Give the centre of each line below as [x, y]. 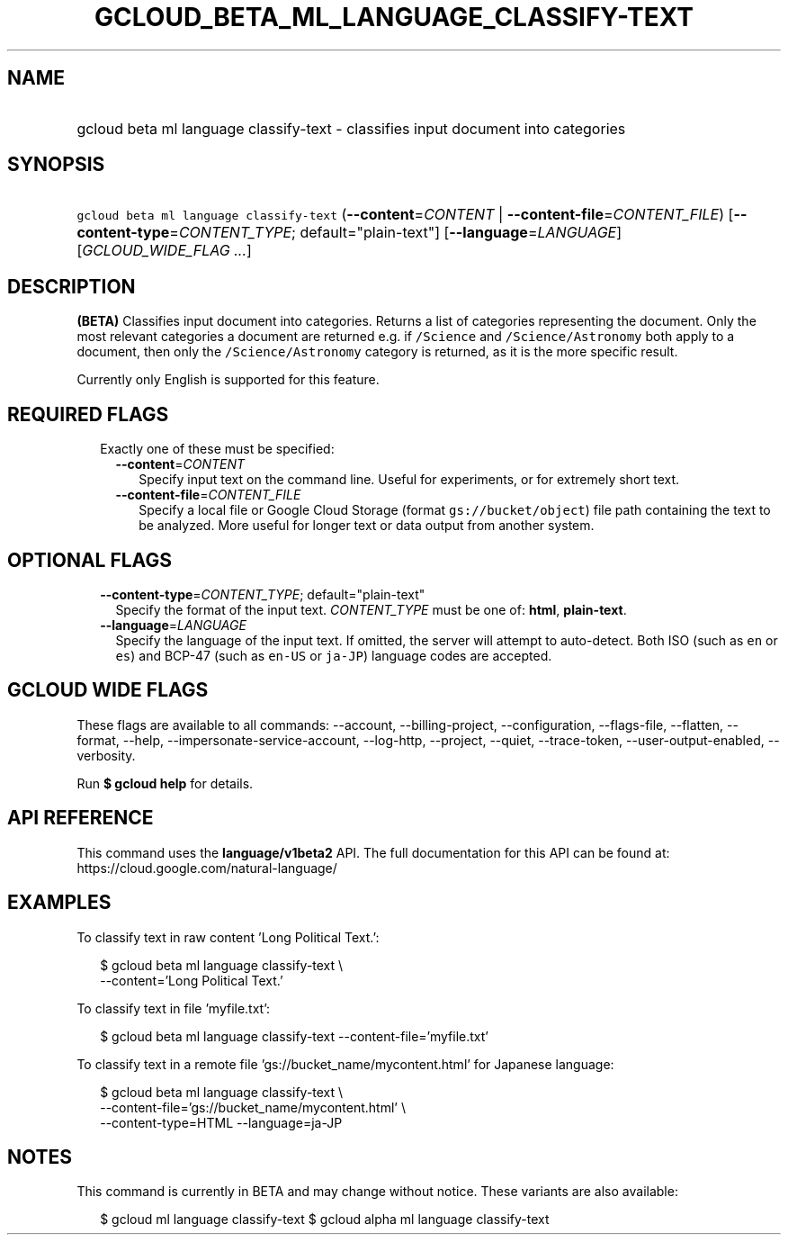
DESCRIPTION [72, 286]
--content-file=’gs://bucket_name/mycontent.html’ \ [253, 1107]
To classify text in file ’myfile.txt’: [174, 1008]
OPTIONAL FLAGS [90, 560]
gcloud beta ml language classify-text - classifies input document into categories [351, 128]
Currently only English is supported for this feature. [228, 380]
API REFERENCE [81, 818]
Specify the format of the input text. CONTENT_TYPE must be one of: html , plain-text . [371, 609]
